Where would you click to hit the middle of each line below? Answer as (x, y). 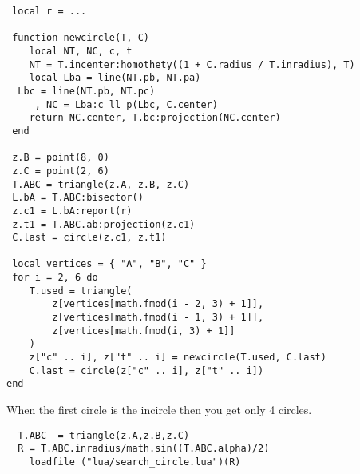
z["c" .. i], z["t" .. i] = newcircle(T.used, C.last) (178, 358)
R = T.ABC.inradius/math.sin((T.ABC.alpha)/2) (144, 449)
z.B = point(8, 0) (61, 158)
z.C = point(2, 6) (61, 171)
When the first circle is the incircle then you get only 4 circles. (159, 410)
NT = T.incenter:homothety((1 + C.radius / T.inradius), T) (192, 64)
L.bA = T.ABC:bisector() (78, 198)
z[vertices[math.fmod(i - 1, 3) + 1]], (158, 318)
